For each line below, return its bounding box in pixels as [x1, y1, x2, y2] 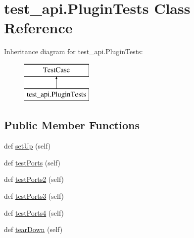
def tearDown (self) [4, 224, 63, 235]
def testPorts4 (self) [4, 207, 64, 218]
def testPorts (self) [4, 157, 61, 167]
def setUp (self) [4, 141, 51, 151]
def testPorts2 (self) [4, 174, 64, 184]
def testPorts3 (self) [4, 191, 64, 201]
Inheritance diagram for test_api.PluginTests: [4, 46, 143, 57]
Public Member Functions [4, 117, 140, 133]
